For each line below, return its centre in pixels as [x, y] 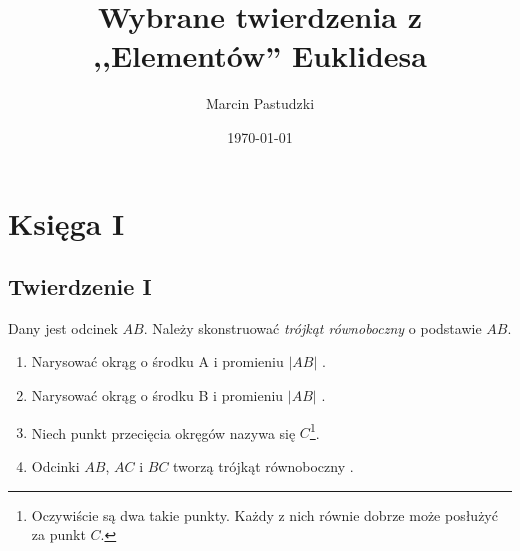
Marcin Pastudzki [260, 103]
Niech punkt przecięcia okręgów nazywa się [163, 432]
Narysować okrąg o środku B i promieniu [157, 395]
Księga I [66, 222]
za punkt [58, 534]
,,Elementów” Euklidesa [260, 55]
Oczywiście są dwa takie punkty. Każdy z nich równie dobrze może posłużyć [264, 514]
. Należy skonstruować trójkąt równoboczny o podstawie [312, 327]
